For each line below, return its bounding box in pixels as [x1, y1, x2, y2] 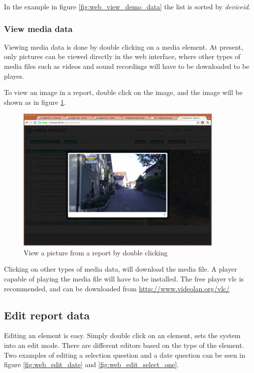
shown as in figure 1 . [4, 96, 66, 107]
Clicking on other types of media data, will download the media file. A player [4, 264, 237, 274]
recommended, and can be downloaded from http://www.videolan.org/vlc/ [4, 283, 230, 293]
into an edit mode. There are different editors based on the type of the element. [4, 340, 244, 350]
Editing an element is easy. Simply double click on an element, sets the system [4, 330, 241, 341]
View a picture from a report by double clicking [24, 247, 168, 257]
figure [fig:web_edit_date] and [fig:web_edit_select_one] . [4, 359, 179, 370]
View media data [4, 22, 73, 34]
